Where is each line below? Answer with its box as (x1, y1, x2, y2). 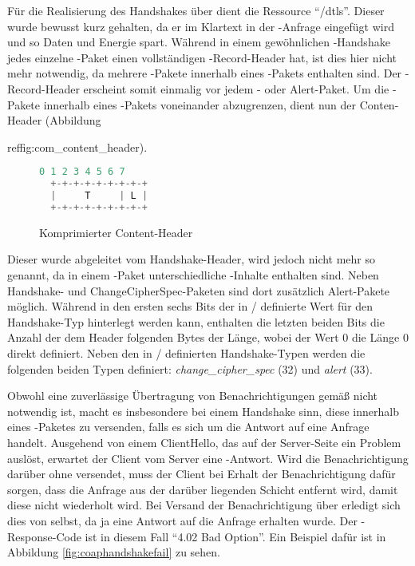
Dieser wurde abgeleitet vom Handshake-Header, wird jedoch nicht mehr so (7, 251, 376, 267)
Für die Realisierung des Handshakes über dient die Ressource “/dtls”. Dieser (7, 2, 385, 18)
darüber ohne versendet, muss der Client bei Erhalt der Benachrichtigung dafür (7, 465, 396, 482)
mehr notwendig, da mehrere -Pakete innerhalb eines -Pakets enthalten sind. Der (7, 65, 402, 81)
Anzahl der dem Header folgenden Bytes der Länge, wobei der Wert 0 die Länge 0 (7, 329, 409, 346)
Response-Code (7, 528, 81, 544)
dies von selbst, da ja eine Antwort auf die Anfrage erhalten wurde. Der (7, 512, 358, 528)
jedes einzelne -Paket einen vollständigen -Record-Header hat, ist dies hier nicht (7, 49, 397, 65)
